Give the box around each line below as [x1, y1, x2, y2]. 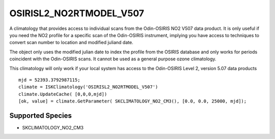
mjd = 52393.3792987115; [18, 77, 80, 83]
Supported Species [9, 111, 72, 120]
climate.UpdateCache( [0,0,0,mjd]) [18, 91, 107, 97]
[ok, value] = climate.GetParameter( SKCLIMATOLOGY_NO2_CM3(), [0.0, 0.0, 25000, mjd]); [18, 98, 247, 104]
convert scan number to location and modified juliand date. [9, 40, 133, 46]
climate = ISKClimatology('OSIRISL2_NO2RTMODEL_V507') [18, 84, 158, 90]
